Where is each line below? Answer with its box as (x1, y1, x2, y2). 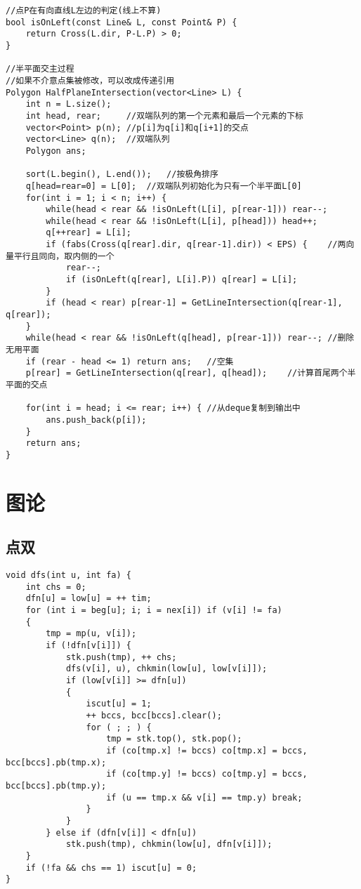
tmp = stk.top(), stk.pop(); (106, 734, 242, 744)
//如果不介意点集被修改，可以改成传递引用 (6, 75, 175, 86)
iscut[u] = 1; (86, 699, 152, 709)
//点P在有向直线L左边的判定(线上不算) (6, 6, 162, 15)
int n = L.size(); (25, 99, 112, 110)
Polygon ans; (25, 145, 86, 156)
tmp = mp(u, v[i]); (46, 628, 137, 639)
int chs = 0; (25, 581, 86, 592)
